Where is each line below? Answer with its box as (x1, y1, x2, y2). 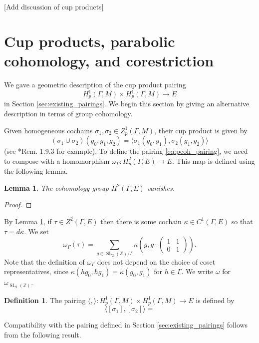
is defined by (196, 295, 235, 305)
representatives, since (4, 266, 69, 277)
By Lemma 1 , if (4, 216, 52, 226)
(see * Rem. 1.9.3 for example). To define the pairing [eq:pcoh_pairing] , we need (4, 146, 248, 156)
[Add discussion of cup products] (4, 1, 104, 11)
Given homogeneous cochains (4, 125, 93, 135)
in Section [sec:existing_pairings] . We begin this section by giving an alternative (4, 98, 250, 109)
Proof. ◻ (4, 199, 32, 210)
